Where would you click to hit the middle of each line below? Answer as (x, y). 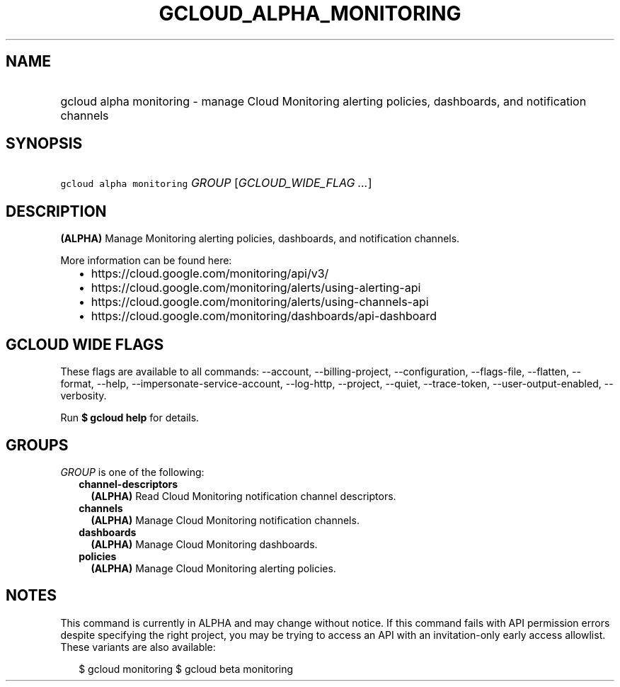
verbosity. (84, 396)
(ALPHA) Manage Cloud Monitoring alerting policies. (213, 568)
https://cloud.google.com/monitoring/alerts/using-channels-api (260, 302)
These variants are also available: (138, 647)
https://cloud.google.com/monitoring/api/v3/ (210, 274)
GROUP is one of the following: (132, 472)
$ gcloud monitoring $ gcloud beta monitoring (186, 669)
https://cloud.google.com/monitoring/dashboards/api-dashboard (264, 316)
